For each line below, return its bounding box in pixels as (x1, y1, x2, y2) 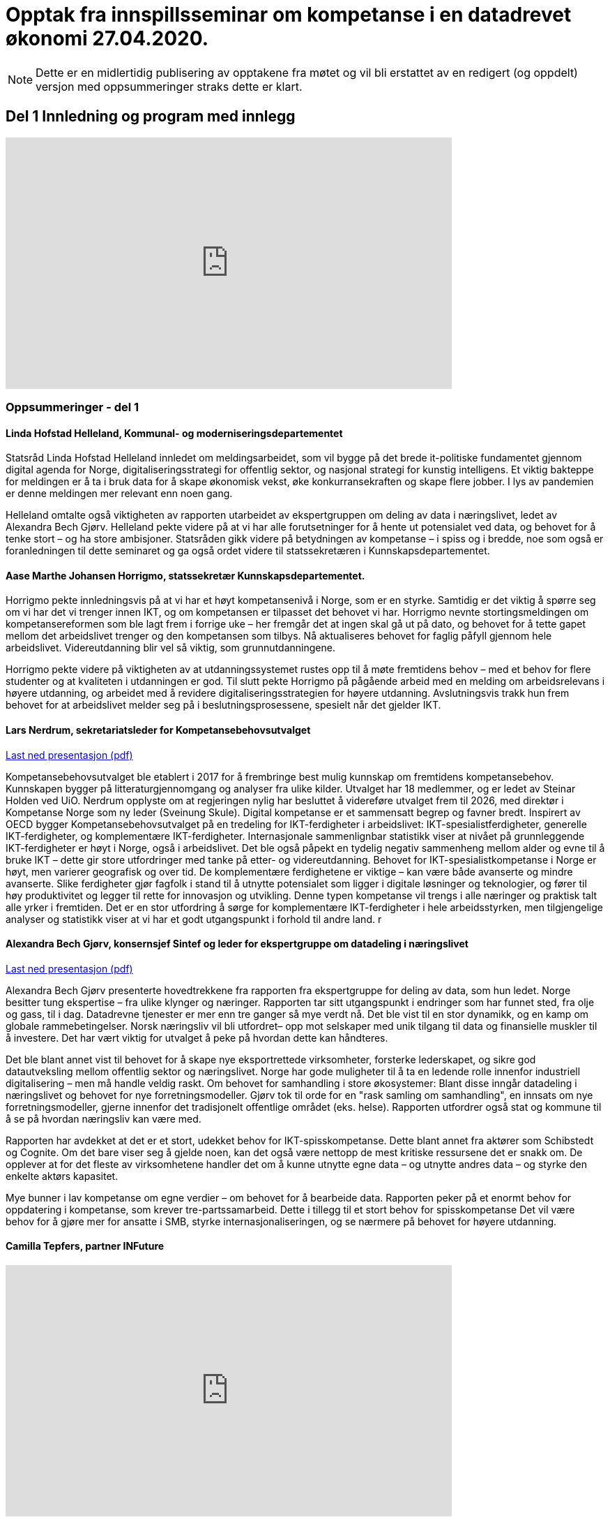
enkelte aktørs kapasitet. (6, 1169, 119, 1182)
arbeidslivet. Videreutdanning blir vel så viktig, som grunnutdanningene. (6, 642, 335, 654)
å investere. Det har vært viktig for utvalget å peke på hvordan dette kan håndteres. (6, 1031, 388, 1044)
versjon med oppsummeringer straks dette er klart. (36, 79, 303, 94)
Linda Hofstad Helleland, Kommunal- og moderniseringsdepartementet (6, 427, 343, 439)
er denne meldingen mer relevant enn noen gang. (6, 487, 233, 500)
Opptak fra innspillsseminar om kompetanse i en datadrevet (6, 3, 572, 27)
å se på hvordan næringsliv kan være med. (6, 1112, 201, 1125)
